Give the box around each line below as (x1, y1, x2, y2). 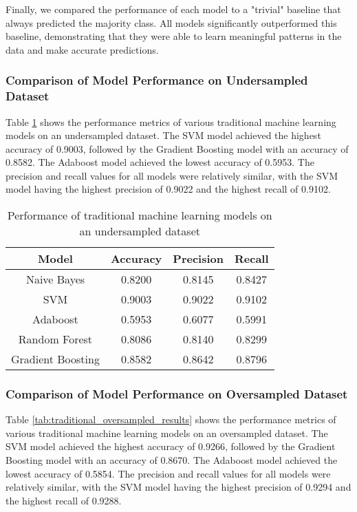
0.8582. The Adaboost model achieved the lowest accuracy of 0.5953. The (6, 155, 314, 169)
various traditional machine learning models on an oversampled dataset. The (6, 425, 328, 440)
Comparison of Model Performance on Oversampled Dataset (6, 385, 348, 402)
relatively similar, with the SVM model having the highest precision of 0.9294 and (6, 480, 351, 494)
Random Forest (18, 331, 93, 348)
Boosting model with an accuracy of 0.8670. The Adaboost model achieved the (6, 453, 338, 467)
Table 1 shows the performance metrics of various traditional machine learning (6, 114, 336, 129)
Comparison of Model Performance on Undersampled (6, 72, 308, 89)
